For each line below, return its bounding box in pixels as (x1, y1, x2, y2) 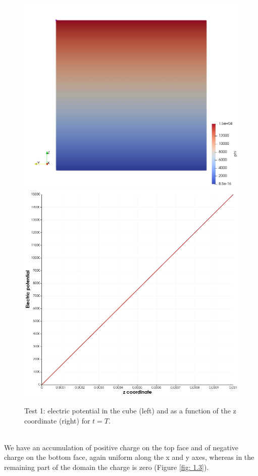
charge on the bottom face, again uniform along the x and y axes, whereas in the (4, 452, 254, 462)
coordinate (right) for (24, 415, 90, 426)
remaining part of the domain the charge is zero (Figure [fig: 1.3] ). (4, 461, 209, 472)
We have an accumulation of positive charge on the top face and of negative (4, 442, 239, 452)
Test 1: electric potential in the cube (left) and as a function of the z (24, 405, 236, 415)
